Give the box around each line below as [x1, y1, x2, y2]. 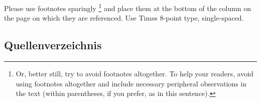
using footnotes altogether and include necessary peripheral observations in [16, 78, 246, 88]
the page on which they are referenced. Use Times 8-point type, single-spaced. [4, 13, 244, 23]
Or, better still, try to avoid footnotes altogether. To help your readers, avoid [16, 68, 253, 79]
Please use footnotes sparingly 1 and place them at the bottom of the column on [4, 2, 251, 13]
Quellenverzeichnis [4, 37, 102, 53]
